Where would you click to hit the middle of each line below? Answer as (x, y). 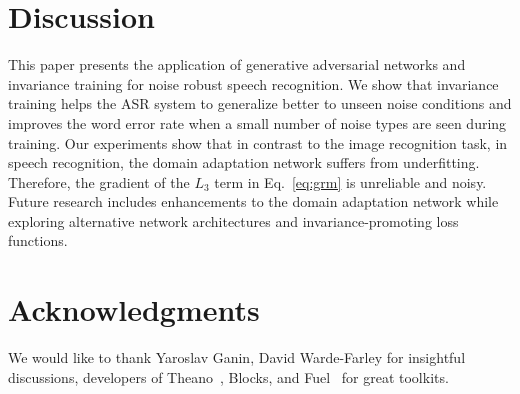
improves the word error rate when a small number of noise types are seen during (257, 122)
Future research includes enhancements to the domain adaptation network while (253, 201)
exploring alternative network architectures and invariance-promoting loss (233, 220)
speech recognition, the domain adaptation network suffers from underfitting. (244, 162)
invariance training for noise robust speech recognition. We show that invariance (253, 83)
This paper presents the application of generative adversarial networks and (237, 64)
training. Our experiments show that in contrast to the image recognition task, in (258, 142)
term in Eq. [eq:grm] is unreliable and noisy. (350, 181)
